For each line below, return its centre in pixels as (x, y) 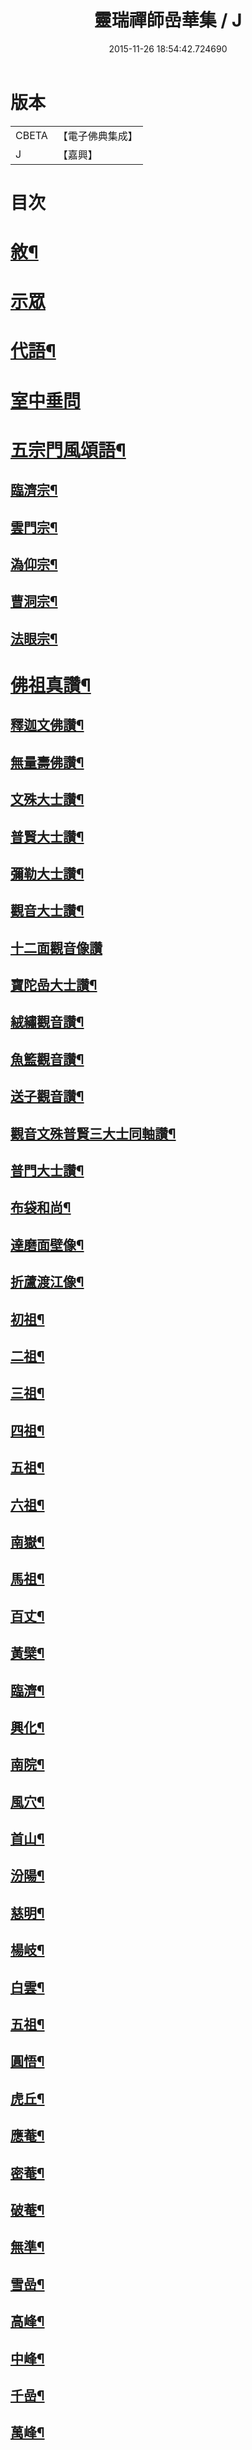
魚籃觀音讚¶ (47, 1059)
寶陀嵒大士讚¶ (54, 985)
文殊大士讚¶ (47, 799)
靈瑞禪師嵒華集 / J (168, 20)
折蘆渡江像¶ (47, 1282)
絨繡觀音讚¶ (47, 1022)
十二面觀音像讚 (56, 947)
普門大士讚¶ (47, 1171)
